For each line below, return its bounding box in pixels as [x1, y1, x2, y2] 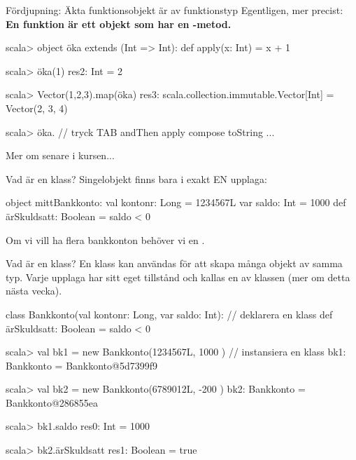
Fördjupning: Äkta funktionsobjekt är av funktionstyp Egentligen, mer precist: [6, 3, 343, 17]
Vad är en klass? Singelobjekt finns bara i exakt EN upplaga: [6, 171, 267, 186]
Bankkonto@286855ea [6, 395, 99, 410]
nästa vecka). [6, 283, 62, 298]
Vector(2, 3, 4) [6, 100, 68, 115]
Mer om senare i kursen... [6, 148, 115, 163]
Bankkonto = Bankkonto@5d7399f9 [6, 358, 158, 372]
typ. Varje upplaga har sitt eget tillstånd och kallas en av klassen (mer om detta [6, 269, 350, 284]
